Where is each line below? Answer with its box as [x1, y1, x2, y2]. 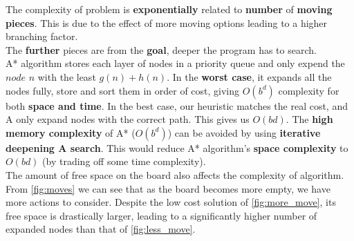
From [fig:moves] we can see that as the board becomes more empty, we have [6, 181, 330, 195]
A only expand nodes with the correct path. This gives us [6, 112, 250, 126]
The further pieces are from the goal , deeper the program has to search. [6, 42, 317, 57]
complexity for [278, 83, 339, 97]
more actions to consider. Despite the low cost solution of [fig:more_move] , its [6, 195, 336, 209]
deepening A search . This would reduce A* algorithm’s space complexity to [6, 140, 348, 155]
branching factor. [6, 29, 78, 44]
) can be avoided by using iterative [167, 125, 321, 139]
